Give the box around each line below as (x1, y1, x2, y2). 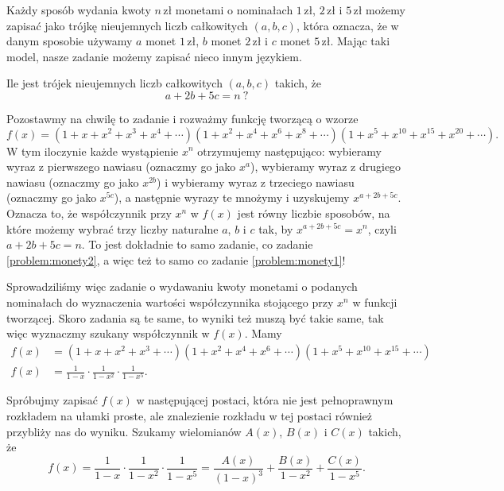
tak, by (258, 220, 293, 237)
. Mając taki (330, 33, 390, 49)
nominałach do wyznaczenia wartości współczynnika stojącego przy (6, 293, 334, 310)
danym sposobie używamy (6, 33, 133, 49)
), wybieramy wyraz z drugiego (250, 158, 401, 175)
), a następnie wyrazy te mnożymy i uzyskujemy (114, 189, 350, 206)
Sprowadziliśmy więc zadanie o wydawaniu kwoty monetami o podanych (6, 278, 358, 295)
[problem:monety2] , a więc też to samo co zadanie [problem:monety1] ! (6, 251, 346, 268)
